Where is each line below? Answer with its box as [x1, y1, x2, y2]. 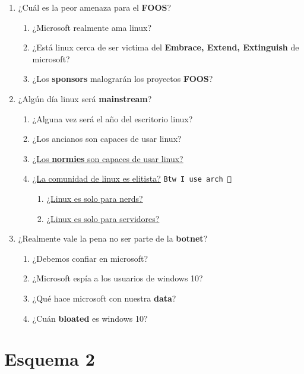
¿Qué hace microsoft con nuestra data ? [32, 291, 176, 304]
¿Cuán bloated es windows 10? [32, 312, 148, 324]
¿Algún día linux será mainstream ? [18, 92, 152, 104]
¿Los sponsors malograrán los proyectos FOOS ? [32, 72, 213, 85]
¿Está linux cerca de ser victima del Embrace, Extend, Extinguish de [32, 41, 299, 53]
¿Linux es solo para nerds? [46, 192, 143, 204]
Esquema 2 [4, 347, 95, 371]
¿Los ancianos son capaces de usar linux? [32, 132, 182, 145]
